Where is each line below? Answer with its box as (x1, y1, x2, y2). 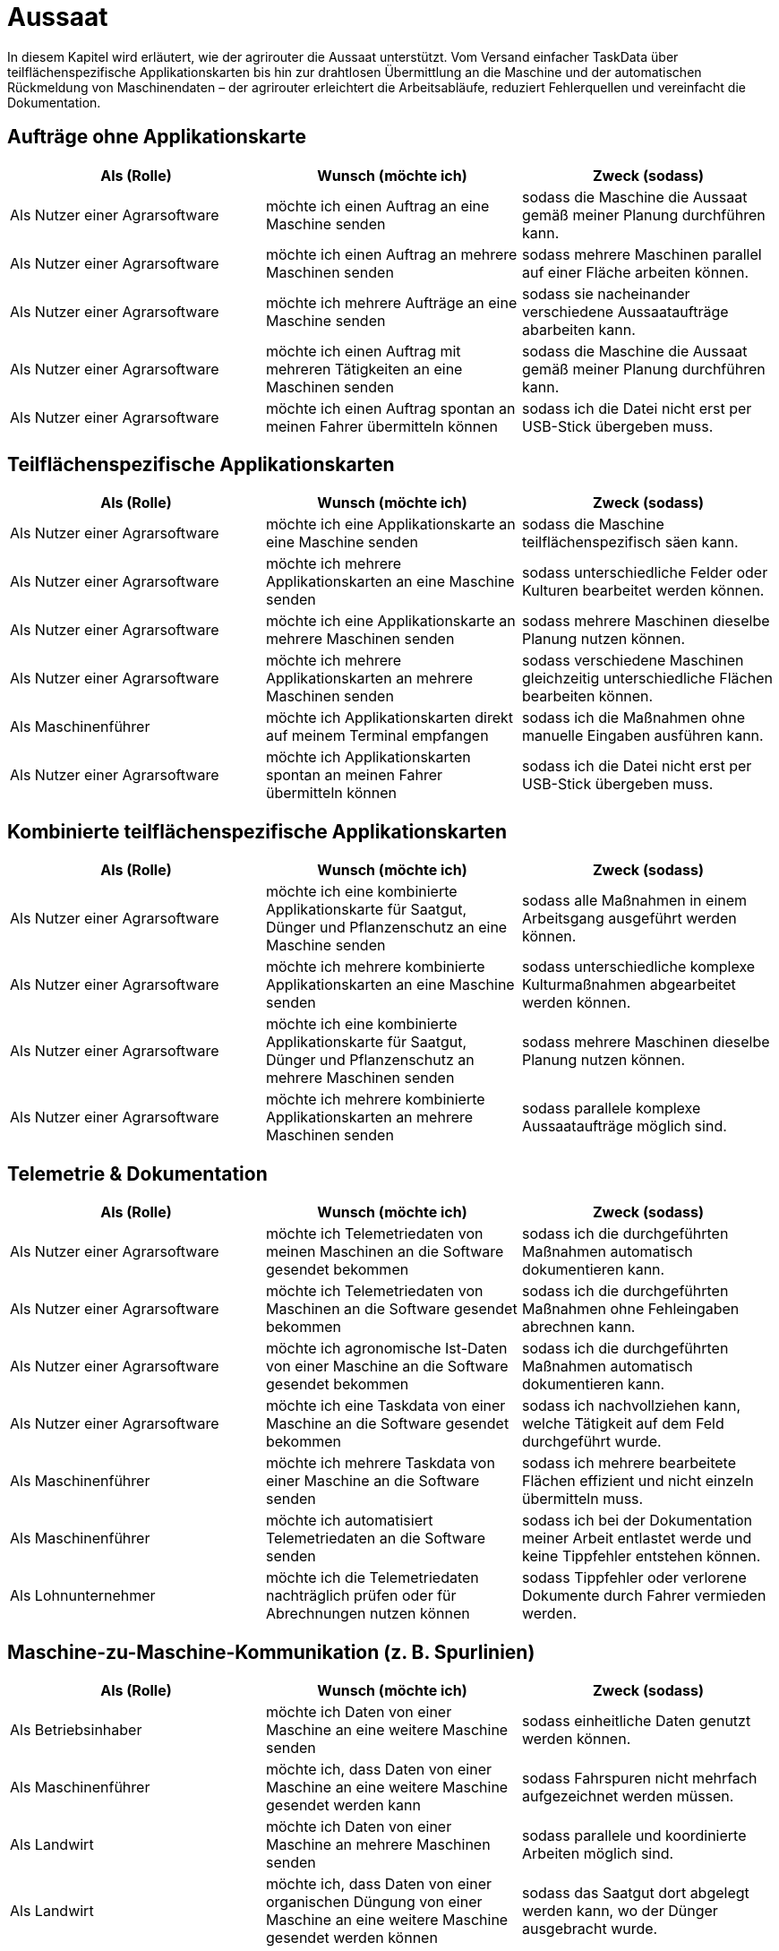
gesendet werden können (265, 1928, 438, 1947)
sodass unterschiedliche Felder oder (521, 563, 768, 582)
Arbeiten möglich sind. (521, 1844, 674, 1862)
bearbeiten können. (521, 687, 654, 706)
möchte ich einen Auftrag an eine (265, 196, 490, 215)
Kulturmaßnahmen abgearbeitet (521, 975, 736, 994)
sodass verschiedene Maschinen (521, 651, 744, 670)
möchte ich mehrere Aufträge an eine (265, 293, 518, 312)
